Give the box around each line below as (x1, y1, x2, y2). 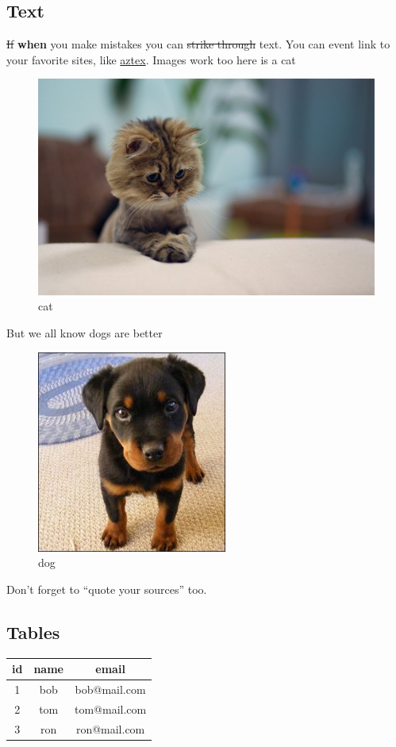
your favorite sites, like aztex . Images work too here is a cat (6, 51, 296, 67)
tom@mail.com (74, 700, 147, 717)
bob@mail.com (75, 681, 146, 697)
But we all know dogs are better (6, 325, 163, 341)
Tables (6, 619, 60, 644)
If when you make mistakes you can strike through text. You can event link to (6, 36, 390, 52)
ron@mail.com (75, 720, 145, 737)
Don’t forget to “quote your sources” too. (6, 580, 207, 597)
